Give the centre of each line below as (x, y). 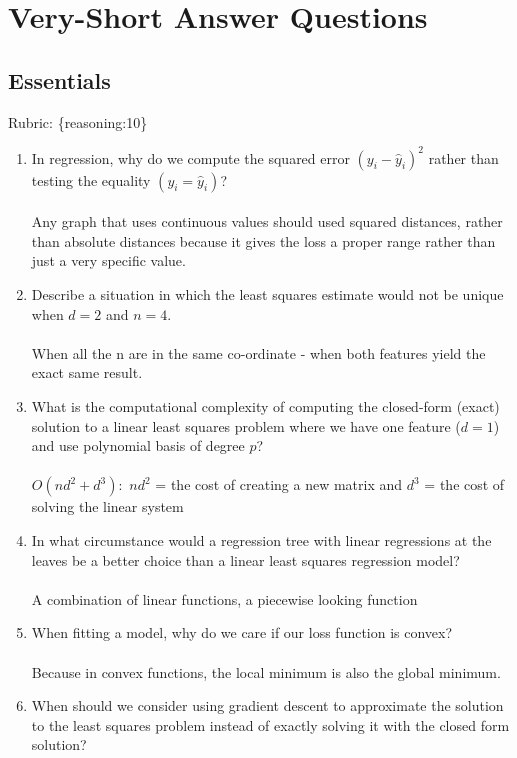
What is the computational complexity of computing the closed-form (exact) (265, 406)
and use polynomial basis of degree (138, 445)
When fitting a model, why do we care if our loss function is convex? (242, 632)
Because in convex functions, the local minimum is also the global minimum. (266, 671)
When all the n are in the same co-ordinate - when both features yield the (258, 352)
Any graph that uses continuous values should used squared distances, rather (267, 221)
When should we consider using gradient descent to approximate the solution (267, 705)
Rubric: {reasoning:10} (78, 121)
